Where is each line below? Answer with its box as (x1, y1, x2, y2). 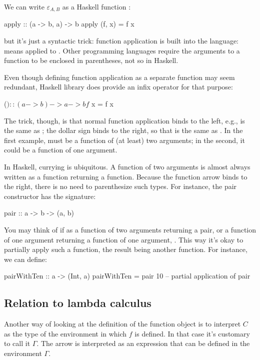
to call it (4, 338, 30, 348)
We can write (4, 1, 44, 11)
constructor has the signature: (4, 190, 96, 201)
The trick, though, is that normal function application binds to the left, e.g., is (4, 115, 245, 125)
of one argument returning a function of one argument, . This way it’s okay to (4, 234, 243, 244)
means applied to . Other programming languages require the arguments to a (4, 45, 240, 55)
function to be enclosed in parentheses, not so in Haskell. (4, 55, 178, 65)
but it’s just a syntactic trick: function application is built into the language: (4, 35, 239, 46)
